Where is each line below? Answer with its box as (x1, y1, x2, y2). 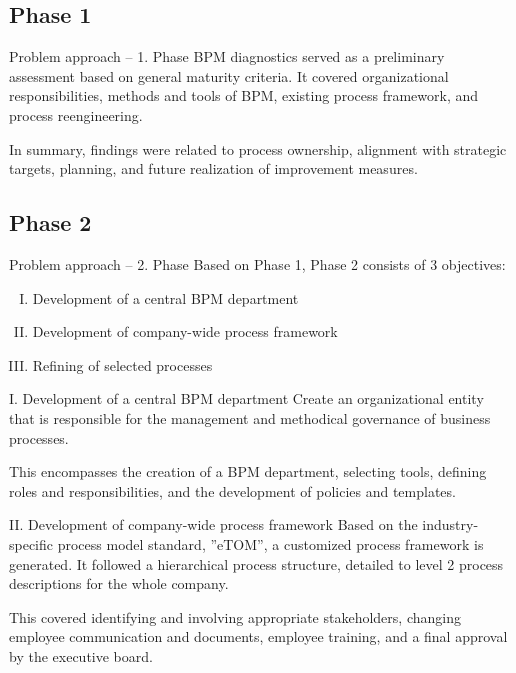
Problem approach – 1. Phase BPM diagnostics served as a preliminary (9, 46, 445, 67)
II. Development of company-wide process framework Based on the (9, 514, 418, 535)
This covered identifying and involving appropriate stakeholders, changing (9, 606, 461, 627)
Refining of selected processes (32, 354, 213, 375)
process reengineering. (9, 104, 143, 125)
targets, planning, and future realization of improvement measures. (9, 158, 418, 179)
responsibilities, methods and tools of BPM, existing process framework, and (9, 85, 479, 106)
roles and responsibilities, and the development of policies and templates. (9, 480, 456, 501)
